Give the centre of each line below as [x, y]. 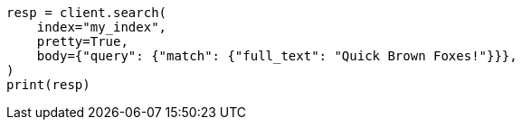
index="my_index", [102, 27]
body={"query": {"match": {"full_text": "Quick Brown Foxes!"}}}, [277, 56]
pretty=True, [82, 41]
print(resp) [48, 85]
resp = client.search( [87, 13]
